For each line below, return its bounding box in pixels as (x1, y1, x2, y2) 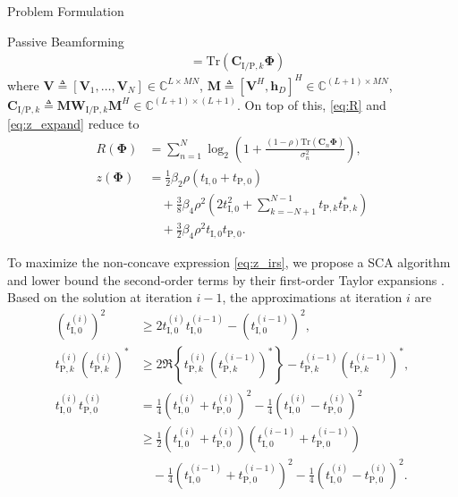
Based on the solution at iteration (7, 288, 192, 307)
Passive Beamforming (7, 31, 124, 50)
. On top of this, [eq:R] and (236, 95, 386, 114)
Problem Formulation (7, 2, 124, 20)
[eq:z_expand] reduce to (7, 114, 140, 133)
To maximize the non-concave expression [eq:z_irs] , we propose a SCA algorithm (7, 253, 451, 272)
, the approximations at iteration (222, 288, 403, 307)
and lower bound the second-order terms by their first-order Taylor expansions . (7, 270, 445, 289)
